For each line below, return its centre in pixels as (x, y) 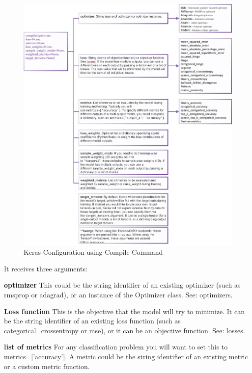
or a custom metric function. (47, 366)
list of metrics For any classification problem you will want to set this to (116, 347)
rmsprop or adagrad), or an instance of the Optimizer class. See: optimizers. (118, 295)
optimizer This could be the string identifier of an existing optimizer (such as (122, 285)
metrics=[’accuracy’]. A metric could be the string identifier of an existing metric (126, 357)
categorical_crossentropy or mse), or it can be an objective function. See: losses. (125, 330)
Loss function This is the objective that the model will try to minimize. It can (124, 311)
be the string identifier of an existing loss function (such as (92, 321)
